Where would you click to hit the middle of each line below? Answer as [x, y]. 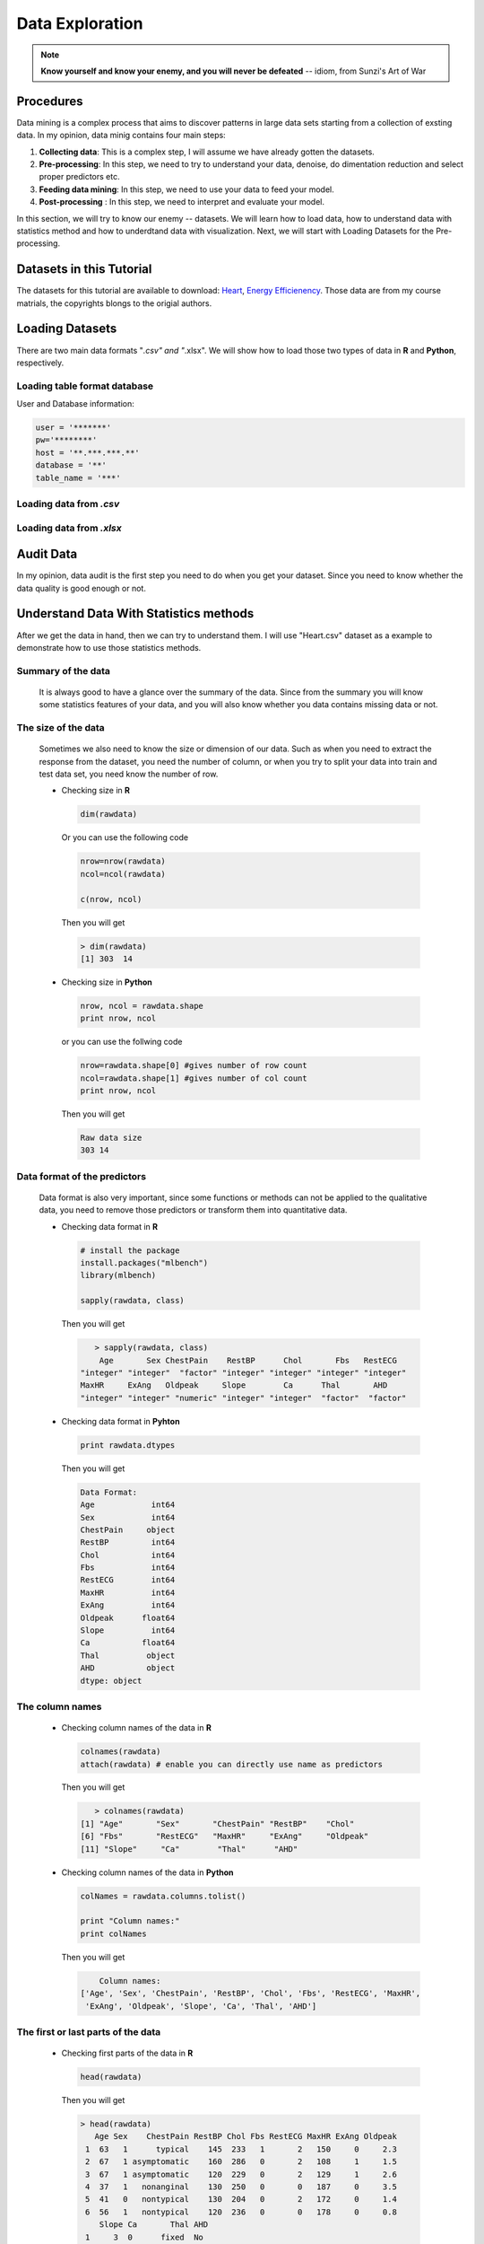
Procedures [50, 101]
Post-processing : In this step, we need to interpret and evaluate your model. [181, 202]
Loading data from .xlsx [69, 528]
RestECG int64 [128, 1580]
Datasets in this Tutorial [84, 269]
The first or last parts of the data [89, 2031]
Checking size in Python [107, 982]
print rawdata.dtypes [128, 1445]
